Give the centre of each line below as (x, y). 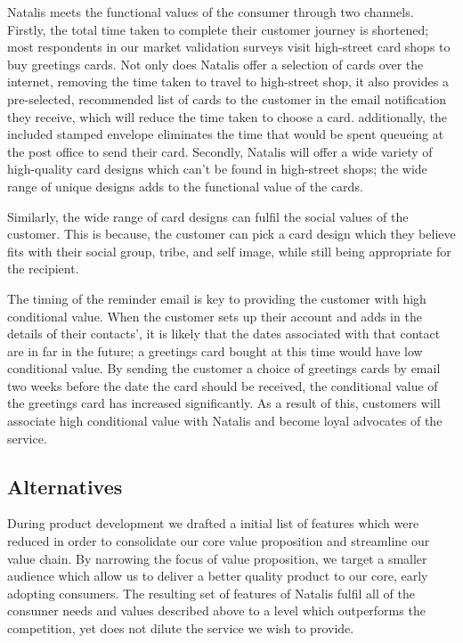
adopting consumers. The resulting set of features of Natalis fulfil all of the (211, 593)
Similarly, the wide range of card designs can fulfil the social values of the (208, 216)
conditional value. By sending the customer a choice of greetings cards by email (224, 368)
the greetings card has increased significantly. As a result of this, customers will (224, 403)
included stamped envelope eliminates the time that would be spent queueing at (226, 134)
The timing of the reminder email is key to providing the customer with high (217, 298)
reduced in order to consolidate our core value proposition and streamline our (219, 541)
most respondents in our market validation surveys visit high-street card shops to (229, 47)
